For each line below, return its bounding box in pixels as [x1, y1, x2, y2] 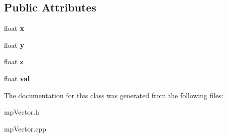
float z [4, 56, 24, 67]
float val [4, 73, 30, 83]
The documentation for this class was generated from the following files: [4, 90, 224, 100]
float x [4, 23, 24, 33]
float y [4, 39, 24, 50]
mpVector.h [4, 107, 39, 117]
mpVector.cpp [4, 123, 46, 134]
